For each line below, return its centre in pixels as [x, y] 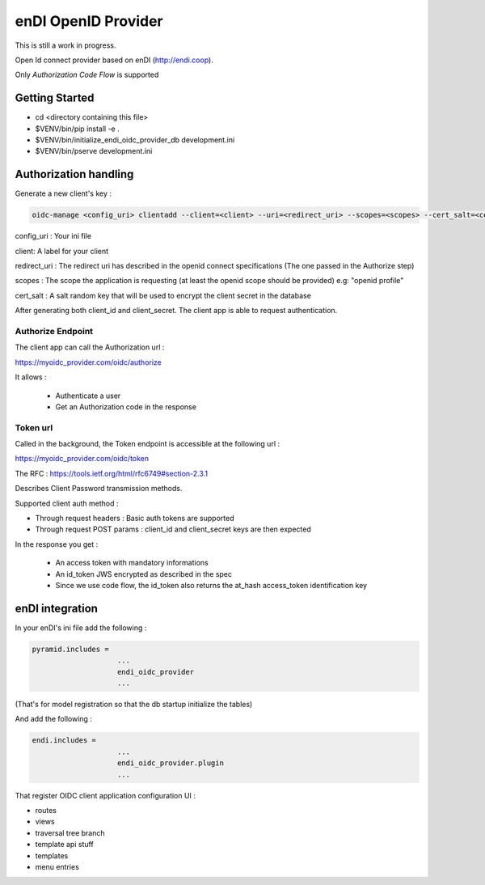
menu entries [57, 866]
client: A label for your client [62, 251]
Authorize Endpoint [54, 331]
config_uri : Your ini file [53, 236]
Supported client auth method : [67, 503]
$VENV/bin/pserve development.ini [94, 151]
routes [46, 810]
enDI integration [57, 608]
